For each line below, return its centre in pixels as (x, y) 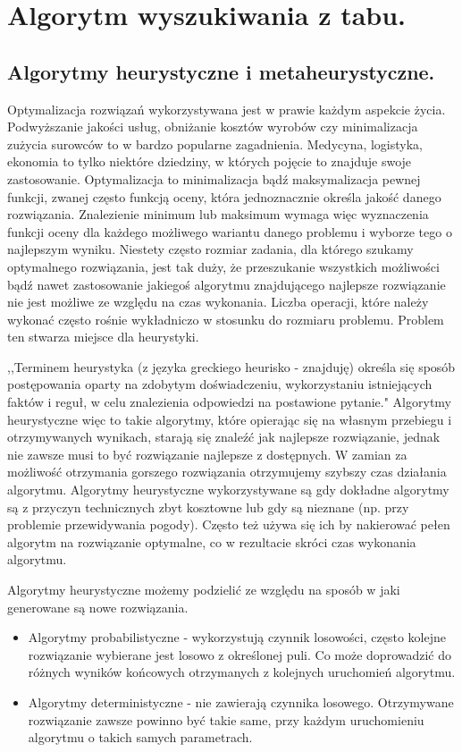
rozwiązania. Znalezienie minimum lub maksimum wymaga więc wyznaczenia (218, 214)
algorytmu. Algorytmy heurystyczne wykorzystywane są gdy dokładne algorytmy (228, 490)
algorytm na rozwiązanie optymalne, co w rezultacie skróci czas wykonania (212, 541)
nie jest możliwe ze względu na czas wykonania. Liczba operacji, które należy (218, 302)
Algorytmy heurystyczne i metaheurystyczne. (221, 71)
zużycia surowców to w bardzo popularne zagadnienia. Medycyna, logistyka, (215, 144)
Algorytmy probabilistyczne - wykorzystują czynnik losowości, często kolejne (237, 637)
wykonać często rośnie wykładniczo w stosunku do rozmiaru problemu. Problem (226, 319)
